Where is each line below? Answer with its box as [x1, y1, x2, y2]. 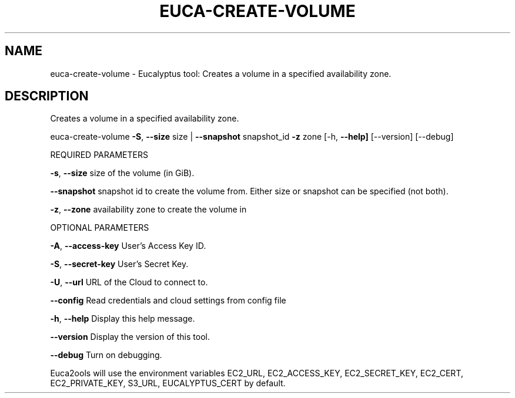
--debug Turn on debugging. [50, 350, 162, 360]
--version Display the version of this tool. [50, 332, 210, 342]
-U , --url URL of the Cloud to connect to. [50, 277, 208, 288]
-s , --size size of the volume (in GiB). [50, 168, 195, 178]
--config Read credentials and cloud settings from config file [50, 295, 286, 306]
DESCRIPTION [5, 89, 89, 104]
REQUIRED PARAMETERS [50, 150, 148, 160]
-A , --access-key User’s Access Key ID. [50, 241, 206, 251]
